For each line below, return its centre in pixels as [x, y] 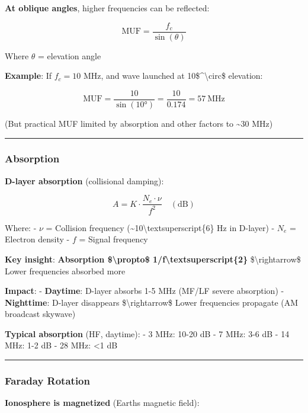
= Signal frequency [113, 239]
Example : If [28, 76]
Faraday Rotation [47, 380]
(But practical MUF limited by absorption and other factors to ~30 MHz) [139, 123]
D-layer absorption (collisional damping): [84, 180]
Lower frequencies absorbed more [65, 270]
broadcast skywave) [40, 314]
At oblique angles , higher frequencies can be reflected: [107, 8]
